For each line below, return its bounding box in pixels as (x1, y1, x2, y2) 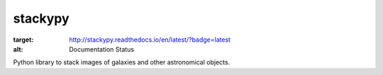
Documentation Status (69, 45, 135, 53)
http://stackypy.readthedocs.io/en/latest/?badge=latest (69, 35, 231, 44)
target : (13, 35, 34, 44)
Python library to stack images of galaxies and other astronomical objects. (13, 58, 231, 67)
